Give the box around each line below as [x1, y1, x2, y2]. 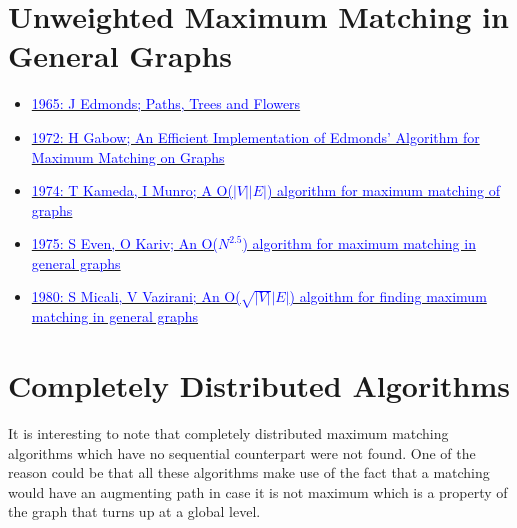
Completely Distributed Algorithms [8, 365, 511, 406]
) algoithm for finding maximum [289, 286, 487, 307]
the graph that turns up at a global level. [8, 501, 261, 522]
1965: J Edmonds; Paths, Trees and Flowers [31, 93, 301, 114]
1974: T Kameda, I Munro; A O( [31, 180, 233, 201]
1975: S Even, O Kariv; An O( [31, 233, 218, 254]
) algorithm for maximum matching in [242, 233, 476, 254]
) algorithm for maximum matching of [266, 180, 501, 201]
